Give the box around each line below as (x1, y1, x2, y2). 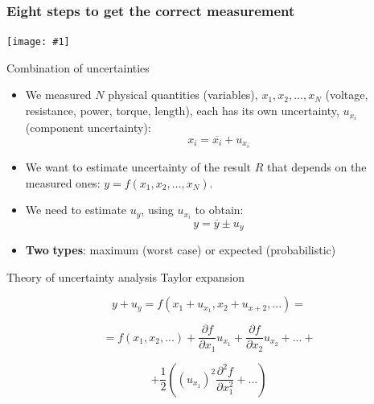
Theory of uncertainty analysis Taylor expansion (6, 268, 245, 285)
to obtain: (195, 201, 244, 218)
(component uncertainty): (25, 119, 151, 136)
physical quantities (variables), (108, 86, 258, 103)
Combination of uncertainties (6, 59, 150, 76)
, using (141, 201, 174, 218)
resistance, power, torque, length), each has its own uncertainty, (25, 102, 339, 119)
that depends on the (266, 159, 367, 175)
